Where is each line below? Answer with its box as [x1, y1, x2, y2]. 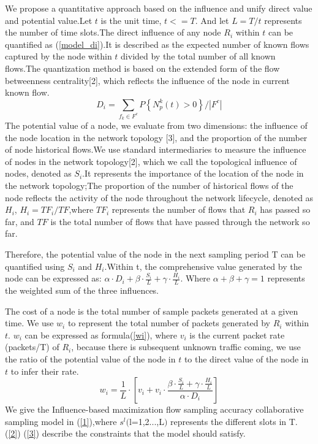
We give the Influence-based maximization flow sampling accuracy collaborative [5, 403, 304, 416]
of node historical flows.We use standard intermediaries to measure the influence [5, 143, 306, 156]
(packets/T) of [5, 340, 59, 353]
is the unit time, [100, 13, 162, 26]
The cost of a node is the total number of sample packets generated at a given [5, 304, 298, 317]
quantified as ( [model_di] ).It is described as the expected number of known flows [5, 37, 309, 50]
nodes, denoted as [5, 167, 72, 180]
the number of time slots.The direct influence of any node [5, 26, 221, 39]
